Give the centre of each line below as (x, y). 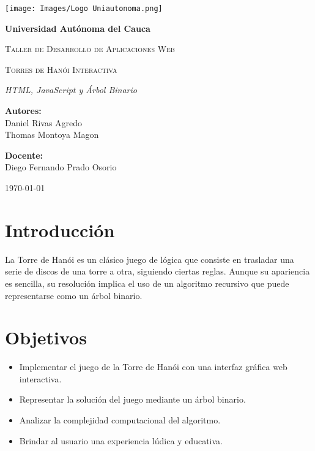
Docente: (24, 155)
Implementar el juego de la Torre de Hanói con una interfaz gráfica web (153, 367)
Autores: (23, 111)
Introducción (60, 229)
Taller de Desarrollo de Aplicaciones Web (90, 49)
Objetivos (46, 337)
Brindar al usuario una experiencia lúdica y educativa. (121, 440)
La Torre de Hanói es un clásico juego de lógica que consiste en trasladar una (150, 259)
